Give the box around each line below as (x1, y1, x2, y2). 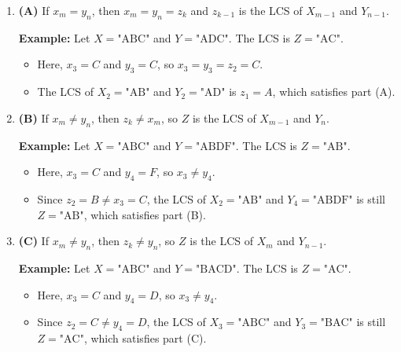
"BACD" (196, 263, 237, 275)
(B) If (18, 109, 49, 126)
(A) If (18, 2, 50, 18)
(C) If (18, 233, 49, 249)
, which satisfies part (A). (272, 83, 395, 100)
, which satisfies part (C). (83, 330, 207, 346)
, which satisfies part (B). (83, 206, 206, 222)
